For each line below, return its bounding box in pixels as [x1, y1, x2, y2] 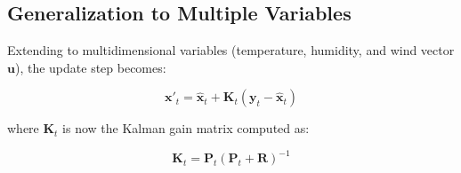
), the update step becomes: [14, 58, 166, 76]
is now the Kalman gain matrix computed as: [62, 119, 310, 138]
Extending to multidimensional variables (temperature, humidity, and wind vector [7, 41, 455, 59]
